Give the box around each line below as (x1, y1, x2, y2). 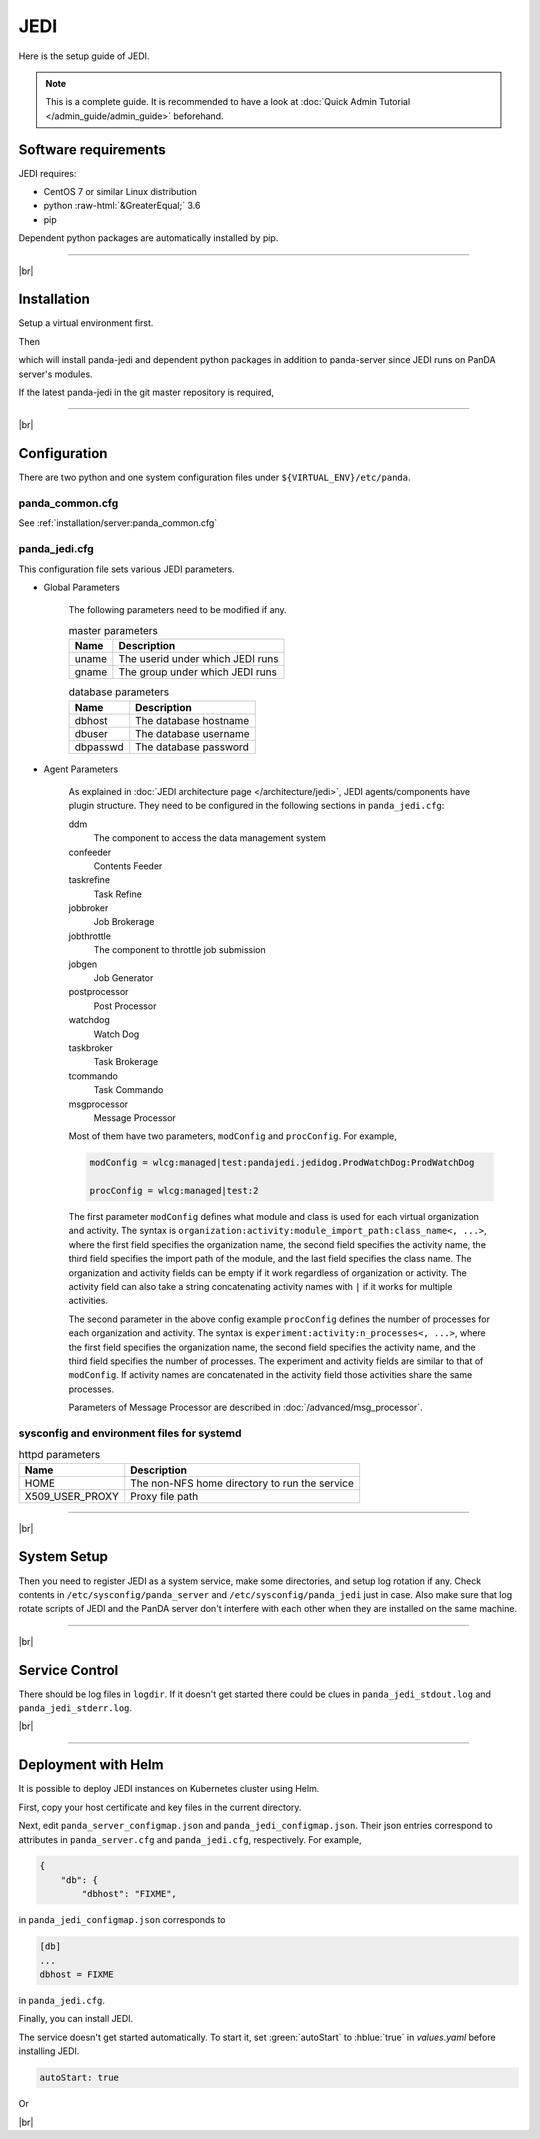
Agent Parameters (43, 763, 119, 775)
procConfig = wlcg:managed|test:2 (89, 1185, 259, 1197)
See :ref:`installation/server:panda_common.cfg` (18, 517, 218, 529)
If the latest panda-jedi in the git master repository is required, (18, 386, 275, 399)
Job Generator (93, 972, 154, 984)
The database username (135, 726, 250, 740)
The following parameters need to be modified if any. (68, 604, 287, 616)
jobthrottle (68, 930, 112, 942)
